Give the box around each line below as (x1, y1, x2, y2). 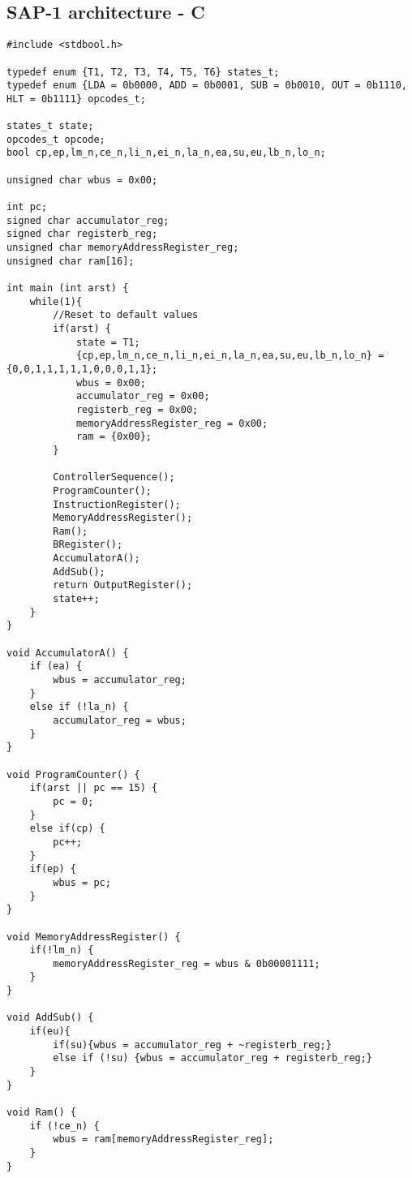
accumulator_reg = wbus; (53, 715, 187, 727)
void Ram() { (6, 1107, 76, 1119)
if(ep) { (29, 863, 76, 875)
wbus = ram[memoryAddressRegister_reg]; (53, 1133, 274, 1146)
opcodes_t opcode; (6, 133, 105, 145)
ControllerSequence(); (53, 471, 175, 484)
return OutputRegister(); (53, 579, 193, 591)
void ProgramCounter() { (6, 768, 140, 780)
